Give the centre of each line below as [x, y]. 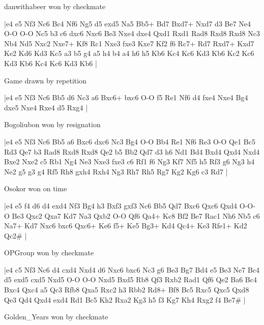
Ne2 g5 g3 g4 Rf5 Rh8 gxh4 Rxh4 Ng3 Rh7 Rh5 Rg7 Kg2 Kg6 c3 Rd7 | [116, 171]
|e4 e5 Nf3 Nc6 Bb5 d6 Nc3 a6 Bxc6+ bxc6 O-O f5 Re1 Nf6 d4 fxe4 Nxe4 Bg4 [126, 97]
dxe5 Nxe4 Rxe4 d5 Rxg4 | [46, 107]
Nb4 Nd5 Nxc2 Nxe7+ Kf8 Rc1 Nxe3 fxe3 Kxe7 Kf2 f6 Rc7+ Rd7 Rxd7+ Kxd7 [129, 43]
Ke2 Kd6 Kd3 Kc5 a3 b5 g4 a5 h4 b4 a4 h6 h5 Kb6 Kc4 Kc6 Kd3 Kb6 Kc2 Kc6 [129, 53]
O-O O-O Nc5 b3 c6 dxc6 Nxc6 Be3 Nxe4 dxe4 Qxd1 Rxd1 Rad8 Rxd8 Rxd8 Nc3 [132, 33]
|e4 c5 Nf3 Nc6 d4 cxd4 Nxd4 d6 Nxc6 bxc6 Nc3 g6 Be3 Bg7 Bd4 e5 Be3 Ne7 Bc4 [132, 269]
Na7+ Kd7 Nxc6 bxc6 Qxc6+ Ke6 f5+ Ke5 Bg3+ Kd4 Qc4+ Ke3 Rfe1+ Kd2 [126, 226]
